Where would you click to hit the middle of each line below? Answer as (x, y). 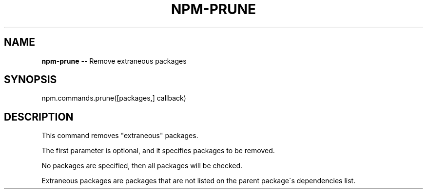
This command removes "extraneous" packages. (120, 136)
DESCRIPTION (39, 117)
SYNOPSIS (30, 80)
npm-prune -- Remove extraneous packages (114, 61)
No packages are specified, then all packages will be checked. (142, 166)
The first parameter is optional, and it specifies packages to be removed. (158, 151)
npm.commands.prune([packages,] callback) (114, 98)
